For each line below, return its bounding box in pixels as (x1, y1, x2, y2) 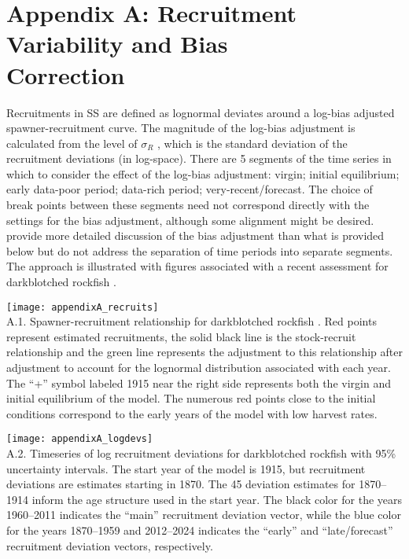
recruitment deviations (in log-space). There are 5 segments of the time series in (6, 150, 392, 167)
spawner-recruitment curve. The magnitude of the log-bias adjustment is (6, 120, 356, 136)
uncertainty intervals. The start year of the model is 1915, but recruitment (6, 460, 366, 476)
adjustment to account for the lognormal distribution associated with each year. (6, 359, 391, 376)
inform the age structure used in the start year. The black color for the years (31, 491, 403, 507)
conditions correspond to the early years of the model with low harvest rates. (6, 405, 378, 421)
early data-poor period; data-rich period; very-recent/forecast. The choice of (6, 181, 373, 197)
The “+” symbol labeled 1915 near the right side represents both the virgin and (6, 374, 391, 391)
